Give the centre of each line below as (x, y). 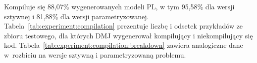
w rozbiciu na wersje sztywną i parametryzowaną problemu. (95, 54)
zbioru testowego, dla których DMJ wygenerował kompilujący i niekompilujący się (128, 35)
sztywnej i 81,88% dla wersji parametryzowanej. (77, 16)
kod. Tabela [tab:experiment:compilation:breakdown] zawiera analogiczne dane (124, 45)
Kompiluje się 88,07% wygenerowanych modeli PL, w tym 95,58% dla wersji (119, 6)
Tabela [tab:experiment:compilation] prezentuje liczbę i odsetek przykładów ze (124, 26)
